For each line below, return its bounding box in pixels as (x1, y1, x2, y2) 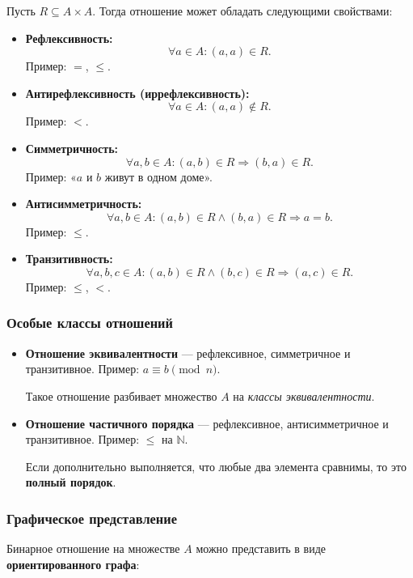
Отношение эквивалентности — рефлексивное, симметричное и (25, 344, 351, 361)
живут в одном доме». (104, 168, 213, 185)
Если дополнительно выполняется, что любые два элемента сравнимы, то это (25, 457, 407, 474)
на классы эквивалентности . (233, 387, 375, 404)
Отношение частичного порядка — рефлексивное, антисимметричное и (25, 414, 389, 431)
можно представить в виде (196, 540, 327, 557)
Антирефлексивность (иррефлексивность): (25, 84, 250, 101)
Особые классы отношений (6, 312, 173, 333)
